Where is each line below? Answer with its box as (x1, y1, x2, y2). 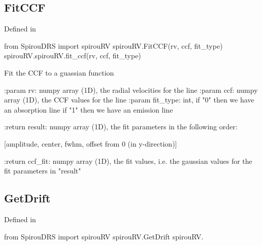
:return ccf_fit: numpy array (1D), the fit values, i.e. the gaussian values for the (4, 155, 252, 166)
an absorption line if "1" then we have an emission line (4, 104, 173, 115)
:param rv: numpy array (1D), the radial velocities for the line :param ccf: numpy (4, 84, 258, 95)
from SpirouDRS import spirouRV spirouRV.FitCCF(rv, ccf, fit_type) (4, 40, 223, 51)
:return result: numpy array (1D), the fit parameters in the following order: (4, 121, 238, 132)
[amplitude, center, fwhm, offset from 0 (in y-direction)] (4, 138, 177, 149)
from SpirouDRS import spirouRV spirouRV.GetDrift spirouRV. (4, 231, 204, 241)
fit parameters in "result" (4, 165, 81, 176)
